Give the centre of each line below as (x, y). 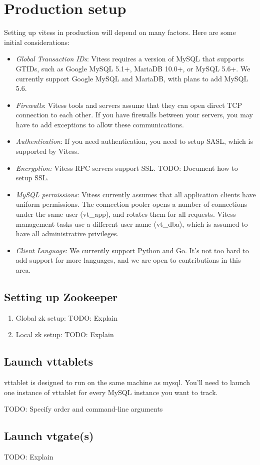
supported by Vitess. (47, 151)
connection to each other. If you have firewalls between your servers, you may (134, 115)
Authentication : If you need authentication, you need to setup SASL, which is (134, 141)
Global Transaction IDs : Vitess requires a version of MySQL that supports (130, 59)
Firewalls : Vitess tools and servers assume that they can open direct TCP (129, 105)
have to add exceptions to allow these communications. (100, 124)
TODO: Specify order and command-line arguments (83, 409)
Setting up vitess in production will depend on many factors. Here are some (120, 32)
